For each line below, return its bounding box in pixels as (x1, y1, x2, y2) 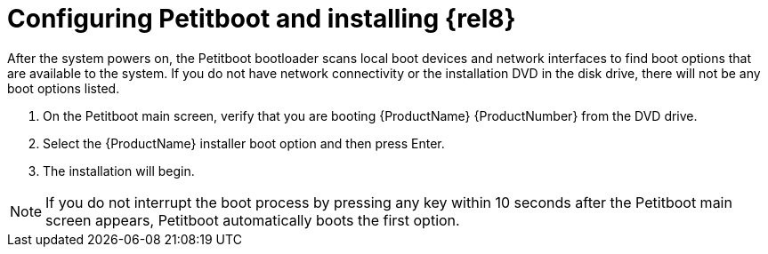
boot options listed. (7, 80, 120, 96)
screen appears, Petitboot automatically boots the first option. (45, 210, 460, 229)
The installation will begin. (43, 163, 195, 179)
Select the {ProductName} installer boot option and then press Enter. (43, 135, 445, 151)
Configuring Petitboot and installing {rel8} (7, 4, 516, 34)
